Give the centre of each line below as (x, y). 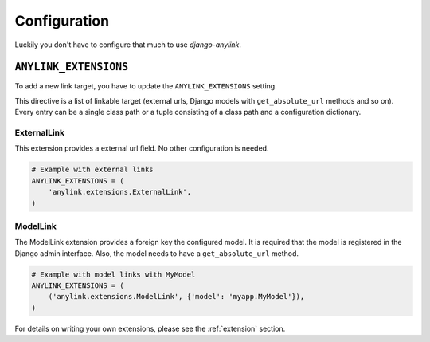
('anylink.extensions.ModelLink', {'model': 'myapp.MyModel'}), (176, 297)
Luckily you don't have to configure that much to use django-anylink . (128, 45)
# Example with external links (93, 170)
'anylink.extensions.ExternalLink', (119, 192)
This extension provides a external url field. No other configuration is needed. (142, 148)
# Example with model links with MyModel (113, 274)
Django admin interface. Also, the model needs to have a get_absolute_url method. (156, 253)
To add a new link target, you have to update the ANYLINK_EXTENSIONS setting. (146, 86)
